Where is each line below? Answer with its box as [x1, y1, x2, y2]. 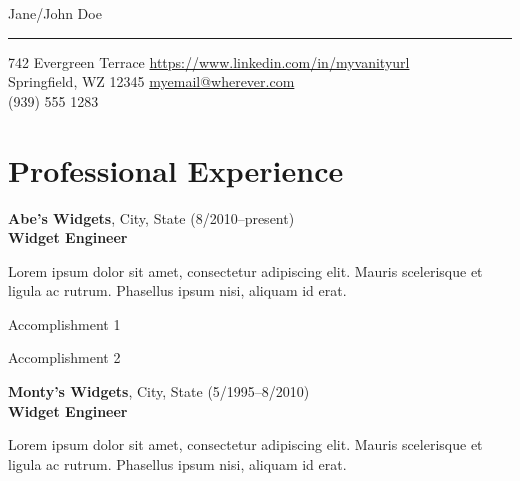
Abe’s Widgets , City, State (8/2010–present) [8, 207, 295, 228]
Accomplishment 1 [8, 313, 121, 334]
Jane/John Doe [8, 3, 102, 23]
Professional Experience [8, 149, 344, 190]
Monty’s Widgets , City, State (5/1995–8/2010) [8, 381, 310, 402]
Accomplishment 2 [8, 347, 121, 368]
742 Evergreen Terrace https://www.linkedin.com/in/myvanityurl [8, 51, 410, 72]
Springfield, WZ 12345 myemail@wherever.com [8, 71, 295, 92]
